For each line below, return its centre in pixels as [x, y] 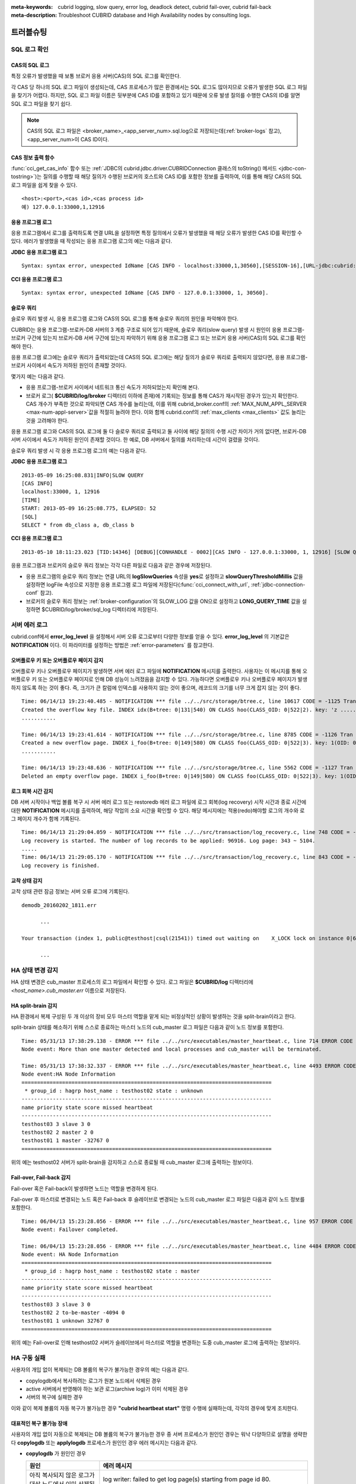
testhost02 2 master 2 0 [58, 1132]
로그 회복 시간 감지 [32, 791]
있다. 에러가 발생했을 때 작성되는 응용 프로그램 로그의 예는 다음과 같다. [91, 241]
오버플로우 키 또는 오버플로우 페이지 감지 [57, 660]
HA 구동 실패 [28, 1358]
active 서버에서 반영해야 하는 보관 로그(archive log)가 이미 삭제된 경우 [107, 1389]
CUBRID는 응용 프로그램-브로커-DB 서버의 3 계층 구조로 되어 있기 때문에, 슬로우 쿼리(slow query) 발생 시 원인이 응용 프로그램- [158, 329]
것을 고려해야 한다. [47, 420]
